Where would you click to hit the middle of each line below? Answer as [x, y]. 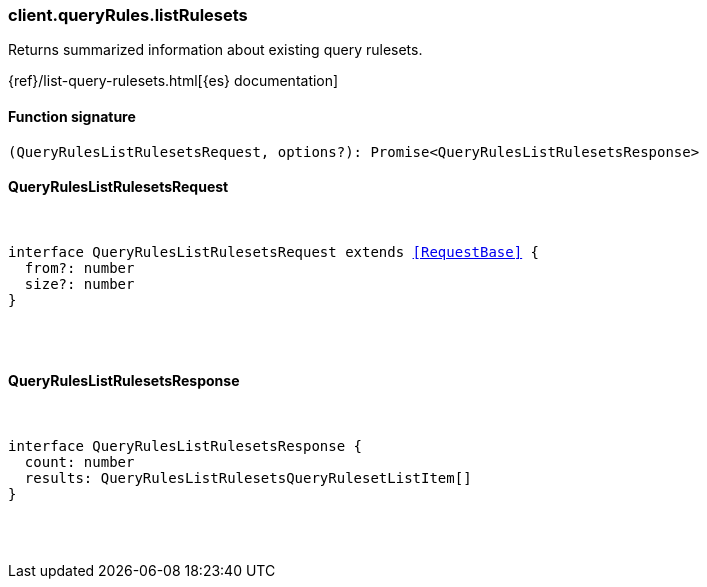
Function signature [72, 116]
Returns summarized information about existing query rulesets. [215, 50]
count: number [79, 462]
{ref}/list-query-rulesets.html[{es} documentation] [173, 81]
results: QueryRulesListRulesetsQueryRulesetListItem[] [248, 478]
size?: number [79, 283]
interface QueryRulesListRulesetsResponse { [185, 446]
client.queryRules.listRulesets [128, 15]
